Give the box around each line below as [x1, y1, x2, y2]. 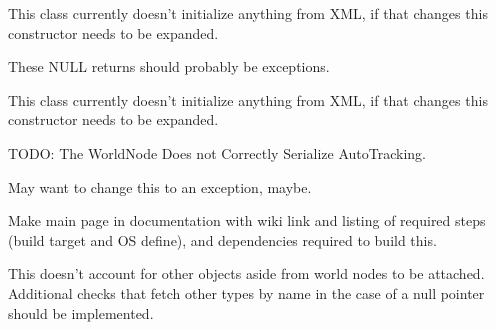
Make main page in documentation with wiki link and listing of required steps [8, 210, 486, 231]
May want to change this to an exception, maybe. [8, 176, 312, 197]
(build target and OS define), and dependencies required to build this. [8, 229, 437, 250]
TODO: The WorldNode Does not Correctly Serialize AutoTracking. [8, 142, 426, 163]
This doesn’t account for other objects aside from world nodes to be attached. [8, 263, 485, 284]
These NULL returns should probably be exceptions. [8, 56, 330, 77]
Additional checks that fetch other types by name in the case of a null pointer [8, 282, 485, 303]
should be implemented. [8, 302, 154, 323]
